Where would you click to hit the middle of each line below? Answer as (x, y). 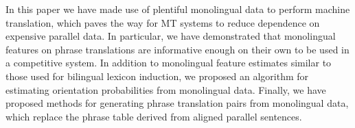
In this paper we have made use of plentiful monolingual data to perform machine (178, 9)
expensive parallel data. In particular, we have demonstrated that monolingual (171, 36)
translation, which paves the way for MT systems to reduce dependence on (163, 22)
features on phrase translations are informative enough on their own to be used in (177, 49)
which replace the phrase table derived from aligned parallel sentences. (154, 116)
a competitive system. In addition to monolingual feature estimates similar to (169, 63)
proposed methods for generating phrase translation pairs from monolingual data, (177, 103)
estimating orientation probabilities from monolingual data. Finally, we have (166, 89)
